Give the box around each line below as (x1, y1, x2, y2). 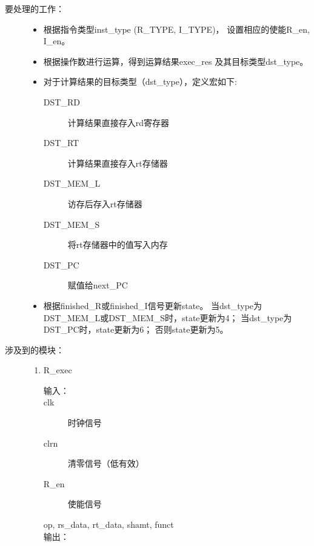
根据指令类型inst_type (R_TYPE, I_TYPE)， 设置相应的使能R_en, (43, 22, 310, 35)
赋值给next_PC (67, 279, 128, 291)
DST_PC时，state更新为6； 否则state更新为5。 (43, 323, 229, 336)
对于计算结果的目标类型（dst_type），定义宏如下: (43, 75, 237, 88)
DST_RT (43, 136, 79, 149)
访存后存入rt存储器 (67, 197, 142, 210)
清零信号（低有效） (67, 457, 144, 470)
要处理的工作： (5, 2, 64, 15)
